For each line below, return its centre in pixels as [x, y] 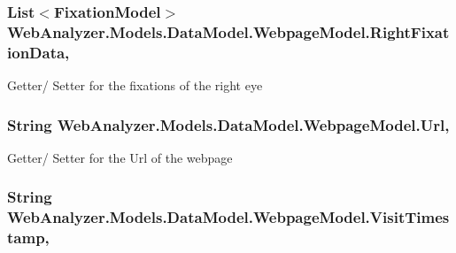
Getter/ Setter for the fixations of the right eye [135, 85]
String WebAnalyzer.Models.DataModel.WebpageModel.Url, [228, 124]
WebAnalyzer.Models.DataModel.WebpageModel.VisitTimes [228, 217]
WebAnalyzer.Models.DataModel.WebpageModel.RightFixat [228, 31]
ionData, [39, 52]
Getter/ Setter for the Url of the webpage [120, 157]
